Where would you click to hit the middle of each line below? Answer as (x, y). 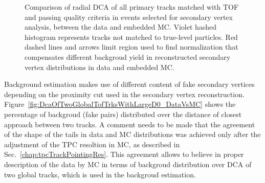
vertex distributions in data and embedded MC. (100, 67)
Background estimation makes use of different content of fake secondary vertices (129, 84)
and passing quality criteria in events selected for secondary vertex (129, 17)
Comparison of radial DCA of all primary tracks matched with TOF (132, 7)
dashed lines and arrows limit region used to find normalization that (131, 47)
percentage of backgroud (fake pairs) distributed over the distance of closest (123, 114)
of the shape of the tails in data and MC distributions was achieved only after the (132, 134)
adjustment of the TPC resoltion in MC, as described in (92, 144)
